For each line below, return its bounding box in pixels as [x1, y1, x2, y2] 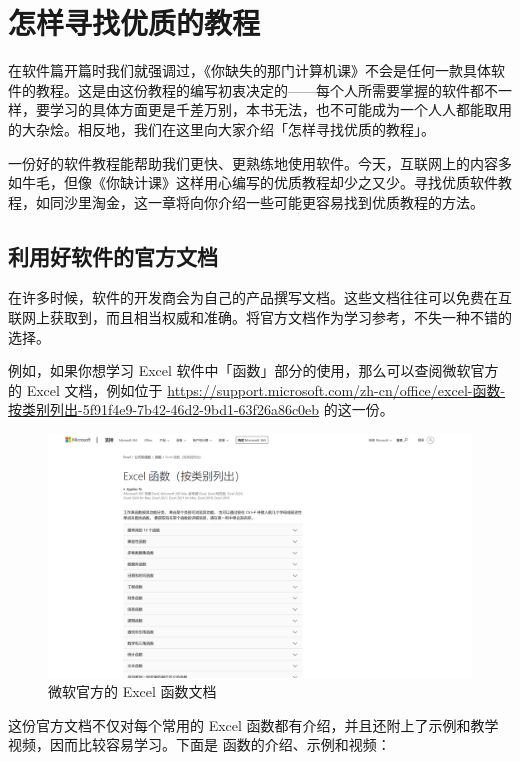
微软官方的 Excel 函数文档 [48, 681, 217, 702]
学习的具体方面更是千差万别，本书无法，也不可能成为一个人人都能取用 [49, 99, 512, 120]
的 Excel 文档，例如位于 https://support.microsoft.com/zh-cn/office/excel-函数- [8, 379, 506, 400]
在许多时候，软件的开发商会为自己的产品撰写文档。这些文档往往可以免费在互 [8, 287, 512, 308]
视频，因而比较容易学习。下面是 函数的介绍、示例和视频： [8, 734, 391, 755]
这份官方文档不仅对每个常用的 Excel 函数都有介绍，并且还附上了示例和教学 [8, 714, 499, 735]
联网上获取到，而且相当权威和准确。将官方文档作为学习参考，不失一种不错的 [8, 307, 512, 328]
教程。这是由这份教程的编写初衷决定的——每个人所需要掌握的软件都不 [35, 79, 498, 100]
